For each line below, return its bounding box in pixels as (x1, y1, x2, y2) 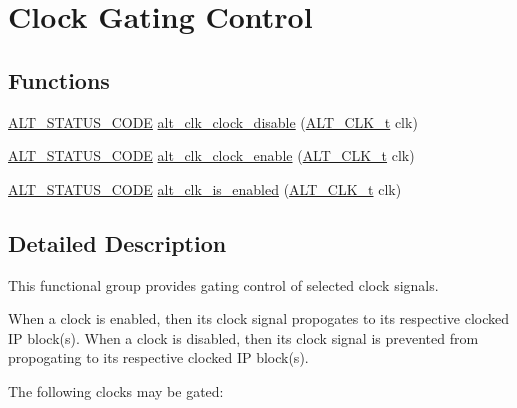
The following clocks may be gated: (8, 380, 224, 401)
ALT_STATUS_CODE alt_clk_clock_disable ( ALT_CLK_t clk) (8, 111, 418, 132)
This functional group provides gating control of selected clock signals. (8, 274, 439, 295)
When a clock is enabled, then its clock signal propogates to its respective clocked (8, 308, 509, 329)
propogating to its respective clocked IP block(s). (8, 347, 309, 368)
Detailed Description (8, 227, 227, 258)
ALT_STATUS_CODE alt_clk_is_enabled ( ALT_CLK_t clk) (8, 178, 402, 199)
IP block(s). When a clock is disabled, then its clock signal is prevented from (8, 327, 479, 348)
